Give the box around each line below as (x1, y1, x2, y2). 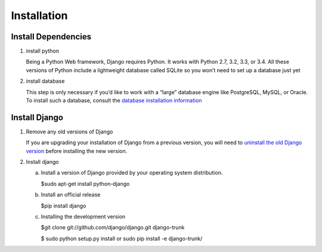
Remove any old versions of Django (26, 128, 113, 135)
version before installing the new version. (26, 147, 128, 154)
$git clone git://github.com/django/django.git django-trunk (41, 224, 185, 231)
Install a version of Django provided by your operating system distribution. (41, 169, 223, 176)
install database (26, 77, 65, 85)
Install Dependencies (11, 32, 92, 42)
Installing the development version (41, 213, 126, 220)
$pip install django (41, 202, 86, 209)
